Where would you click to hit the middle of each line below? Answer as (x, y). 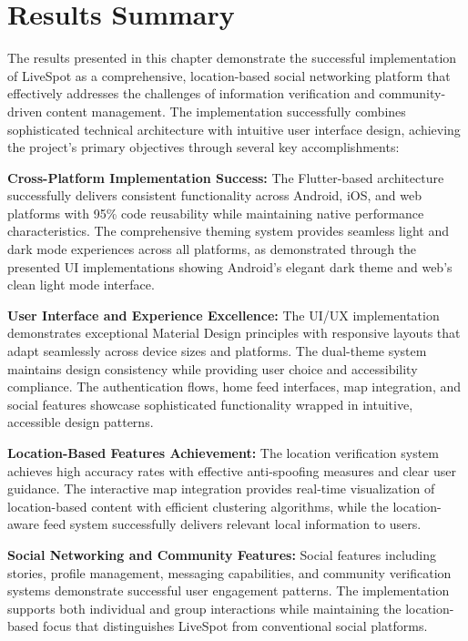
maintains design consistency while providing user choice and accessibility (213, 368)
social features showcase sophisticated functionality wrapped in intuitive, (210, 404)
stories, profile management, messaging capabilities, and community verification (229, 572)
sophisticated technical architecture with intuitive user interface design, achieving (234, 129)
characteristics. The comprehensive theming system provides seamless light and (228, 231)
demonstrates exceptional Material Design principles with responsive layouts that (234, 333)
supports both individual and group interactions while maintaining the (204, 608)
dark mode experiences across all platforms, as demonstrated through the (212, 249)
